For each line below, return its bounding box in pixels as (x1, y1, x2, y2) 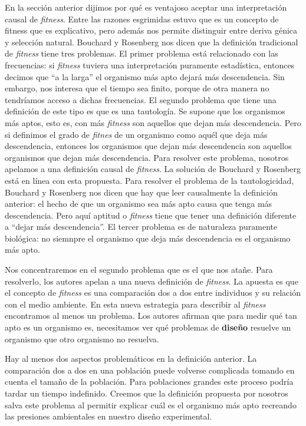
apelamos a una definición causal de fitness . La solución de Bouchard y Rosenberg (5, 163, 301, 175)
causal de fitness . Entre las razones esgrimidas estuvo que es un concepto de (5, 12, 279, 25)
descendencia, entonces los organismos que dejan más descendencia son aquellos (5, 140, 292, 152)
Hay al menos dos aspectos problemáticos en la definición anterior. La (5, 352, 257, 365)
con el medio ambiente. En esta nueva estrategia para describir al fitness (5, 298, 266, 310)
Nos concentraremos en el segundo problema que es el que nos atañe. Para (5, 263, 273, 276)
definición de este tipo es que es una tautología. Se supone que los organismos (5, 105, 285, 117)
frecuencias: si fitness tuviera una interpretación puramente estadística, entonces (5, 58, 295, 71)
